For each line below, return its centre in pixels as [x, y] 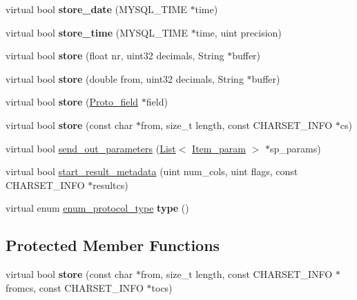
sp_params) [295, 148]
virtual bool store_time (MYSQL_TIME [97, 32]
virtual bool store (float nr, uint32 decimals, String [115, 56]
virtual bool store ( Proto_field [72, 102]
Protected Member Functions [113, 245]
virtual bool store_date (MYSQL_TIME [96, 9]
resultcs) [110, 184]
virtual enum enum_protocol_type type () [97, 208]
